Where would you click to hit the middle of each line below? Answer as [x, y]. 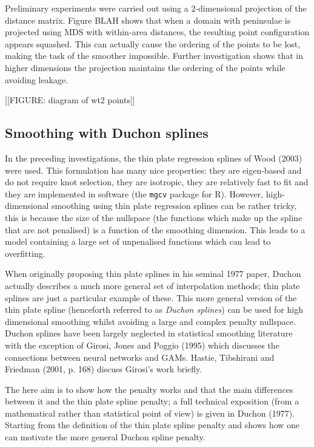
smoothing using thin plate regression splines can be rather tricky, [174, 206]
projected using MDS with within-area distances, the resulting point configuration [157, 32]
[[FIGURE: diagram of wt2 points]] [70, 100]
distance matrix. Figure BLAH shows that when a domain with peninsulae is [148, 20]
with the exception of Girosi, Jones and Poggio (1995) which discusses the [142, 345]
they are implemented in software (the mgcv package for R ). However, [134, 193]
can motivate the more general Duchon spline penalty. [105, 437]
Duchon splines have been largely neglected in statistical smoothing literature [149, 333]
